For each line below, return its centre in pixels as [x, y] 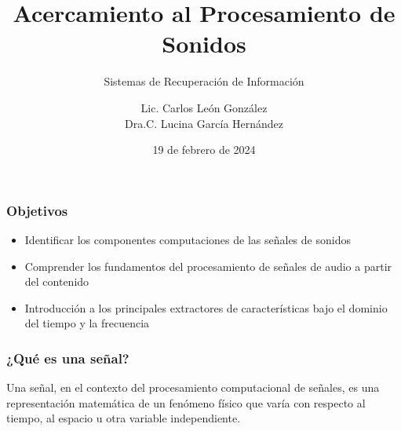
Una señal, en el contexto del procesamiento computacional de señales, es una [193, 387]
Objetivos [37, 210]
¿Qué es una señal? [68, 358]
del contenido [57, 281]
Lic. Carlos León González [204, 107]
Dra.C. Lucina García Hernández [204, 123]
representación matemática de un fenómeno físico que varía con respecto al [186, 402]
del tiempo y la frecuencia [87, 323]
